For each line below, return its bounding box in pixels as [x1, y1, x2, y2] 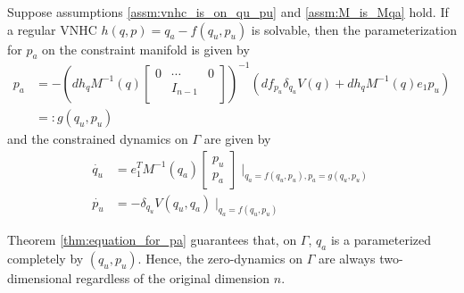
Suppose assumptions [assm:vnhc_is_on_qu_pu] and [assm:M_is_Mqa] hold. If [7, 3, 449, 21]
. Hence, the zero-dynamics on [137, 249, 303, 268]
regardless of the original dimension [76, 269, 270, 288]
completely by [7, 249, 84, 268]
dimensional [7, 269, 72, 288]
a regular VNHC [7, 20, 97, 38]
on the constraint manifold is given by [42, 39, 250, 58]
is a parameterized [330, 230, 432, 249]
